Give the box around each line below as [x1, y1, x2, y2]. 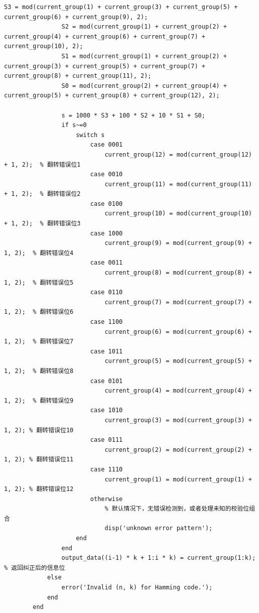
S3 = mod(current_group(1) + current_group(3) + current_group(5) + [4, 4, 238, 11]
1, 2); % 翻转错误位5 [4, 279, 74, 286]
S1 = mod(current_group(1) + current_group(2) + [61, 52, 227, 60]
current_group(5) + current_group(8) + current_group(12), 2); [4, 92, 220, 99]
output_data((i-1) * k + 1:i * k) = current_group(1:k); [61, 554, 256, 562]
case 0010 [90, 171, 123, 178]
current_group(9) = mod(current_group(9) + [104, 239, 252, 247]
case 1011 [90, 347, 123, 355]
